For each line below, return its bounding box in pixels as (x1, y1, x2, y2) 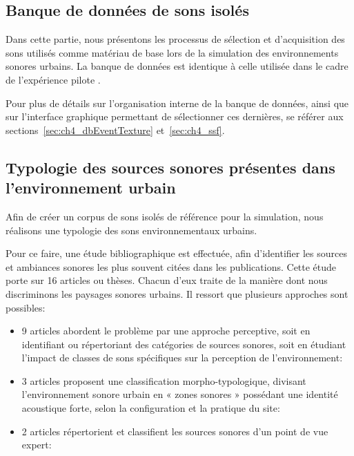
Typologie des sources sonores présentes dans (6, 156, 335, 178)
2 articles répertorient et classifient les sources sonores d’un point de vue (21, 424, 328, 438)
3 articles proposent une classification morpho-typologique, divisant (21, 373, 306, 388)
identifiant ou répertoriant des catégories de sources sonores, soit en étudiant (21, 336, 346, 351)
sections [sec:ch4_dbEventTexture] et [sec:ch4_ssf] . (6, 122, 225, 137)
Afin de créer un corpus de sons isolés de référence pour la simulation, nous (6, 209, 324, 223)
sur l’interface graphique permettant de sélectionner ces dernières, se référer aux (6, 109, 344, 124)
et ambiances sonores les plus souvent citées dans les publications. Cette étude (6, 259, 337, 274)
